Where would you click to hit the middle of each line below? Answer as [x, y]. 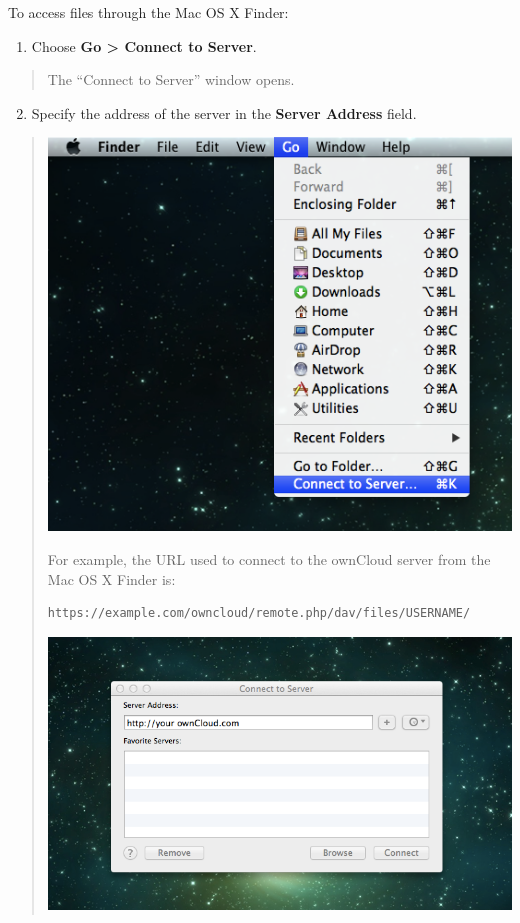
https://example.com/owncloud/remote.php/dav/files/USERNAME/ [259, 613]
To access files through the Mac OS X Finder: [148, 12]
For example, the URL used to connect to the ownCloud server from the [269, 559]
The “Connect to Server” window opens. [171, 79]
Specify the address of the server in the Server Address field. [224, 112]
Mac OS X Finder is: [111, 578]
